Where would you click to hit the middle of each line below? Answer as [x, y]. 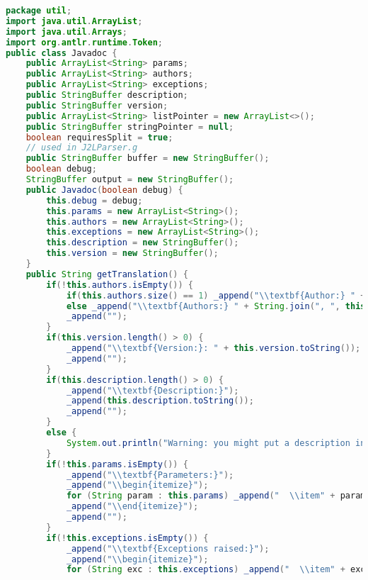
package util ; [39, 11]
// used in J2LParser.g [82, 148]
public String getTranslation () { [107, 274]
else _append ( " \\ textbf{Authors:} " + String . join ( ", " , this [216, 306]
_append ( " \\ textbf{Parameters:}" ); [150, 475]
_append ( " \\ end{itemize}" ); [132, 507]
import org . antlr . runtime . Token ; [85, 42]
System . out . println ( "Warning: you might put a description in [216, 443]
